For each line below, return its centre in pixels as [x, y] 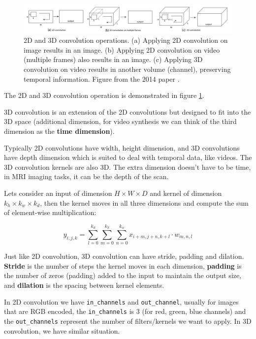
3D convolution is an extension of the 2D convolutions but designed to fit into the [128, 111]
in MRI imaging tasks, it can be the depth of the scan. [86, 176]
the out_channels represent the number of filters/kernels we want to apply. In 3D [128, 321]
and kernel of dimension [186, 193]
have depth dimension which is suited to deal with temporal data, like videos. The [128, 157]
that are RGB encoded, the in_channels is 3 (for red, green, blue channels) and [125, 311]
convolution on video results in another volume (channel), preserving [127, 69]
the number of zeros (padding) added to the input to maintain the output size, [123, 275]
